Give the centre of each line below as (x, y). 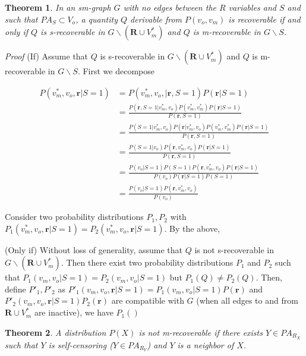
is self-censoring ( (81, 344)
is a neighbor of (206, 344)
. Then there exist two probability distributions (147, 262)
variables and (252, 7)
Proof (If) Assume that (47, 56)
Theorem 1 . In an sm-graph (58, 7)
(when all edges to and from (247, 300)
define (15, 289)
